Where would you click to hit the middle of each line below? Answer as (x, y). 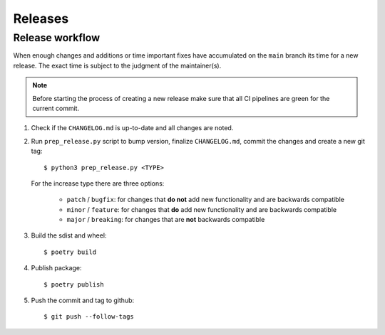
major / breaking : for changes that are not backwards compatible (166, 220)
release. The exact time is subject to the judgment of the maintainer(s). (117, 65)
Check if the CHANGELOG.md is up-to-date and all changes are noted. (132, 128)
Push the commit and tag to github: (83, 301)
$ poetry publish (74, 284)
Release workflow (56, 38)
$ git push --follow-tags (89, 317)
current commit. (56, 108)
